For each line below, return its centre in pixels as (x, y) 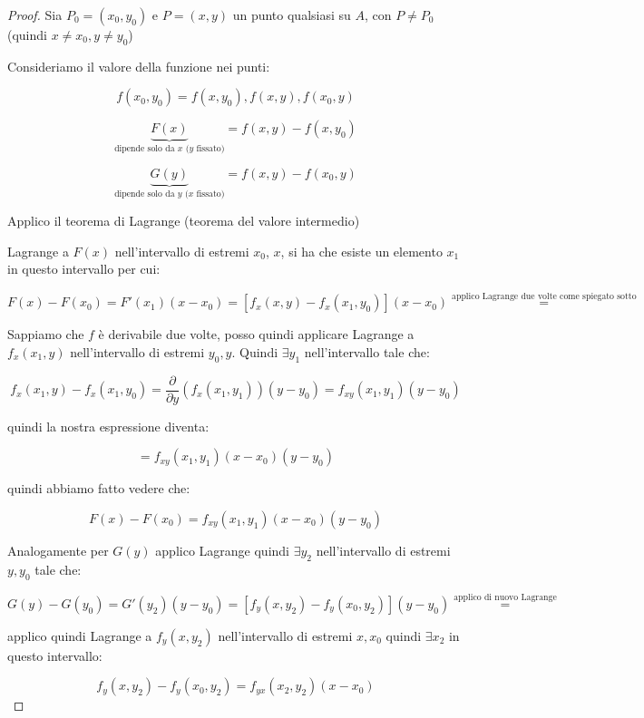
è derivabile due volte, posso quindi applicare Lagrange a (256, 334)
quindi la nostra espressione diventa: (108, 426)
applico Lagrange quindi (222, 550)
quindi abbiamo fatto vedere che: (99, 488)
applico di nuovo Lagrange (505, 598)
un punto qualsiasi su (292, 15)
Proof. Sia (35, 15)
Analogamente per (58, 550)
